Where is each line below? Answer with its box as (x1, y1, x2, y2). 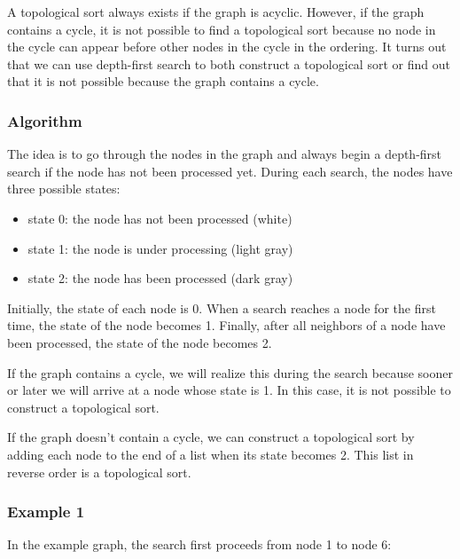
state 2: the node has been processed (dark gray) (27, 269, 293, 287)
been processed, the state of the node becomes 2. (7, 333, 272, 351)
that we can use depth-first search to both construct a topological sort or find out (7, 54, 450, 73)
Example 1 (7, 500, 85, 523)
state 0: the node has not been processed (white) (27, 209, 292, 227)
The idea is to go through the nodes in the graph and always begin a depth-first (7, 145, 442, 163)
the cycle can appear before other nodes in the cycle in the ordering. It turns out (7, 37, 447, 56)
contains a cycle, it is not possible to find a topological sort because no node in (7, 20, 436, 38)
